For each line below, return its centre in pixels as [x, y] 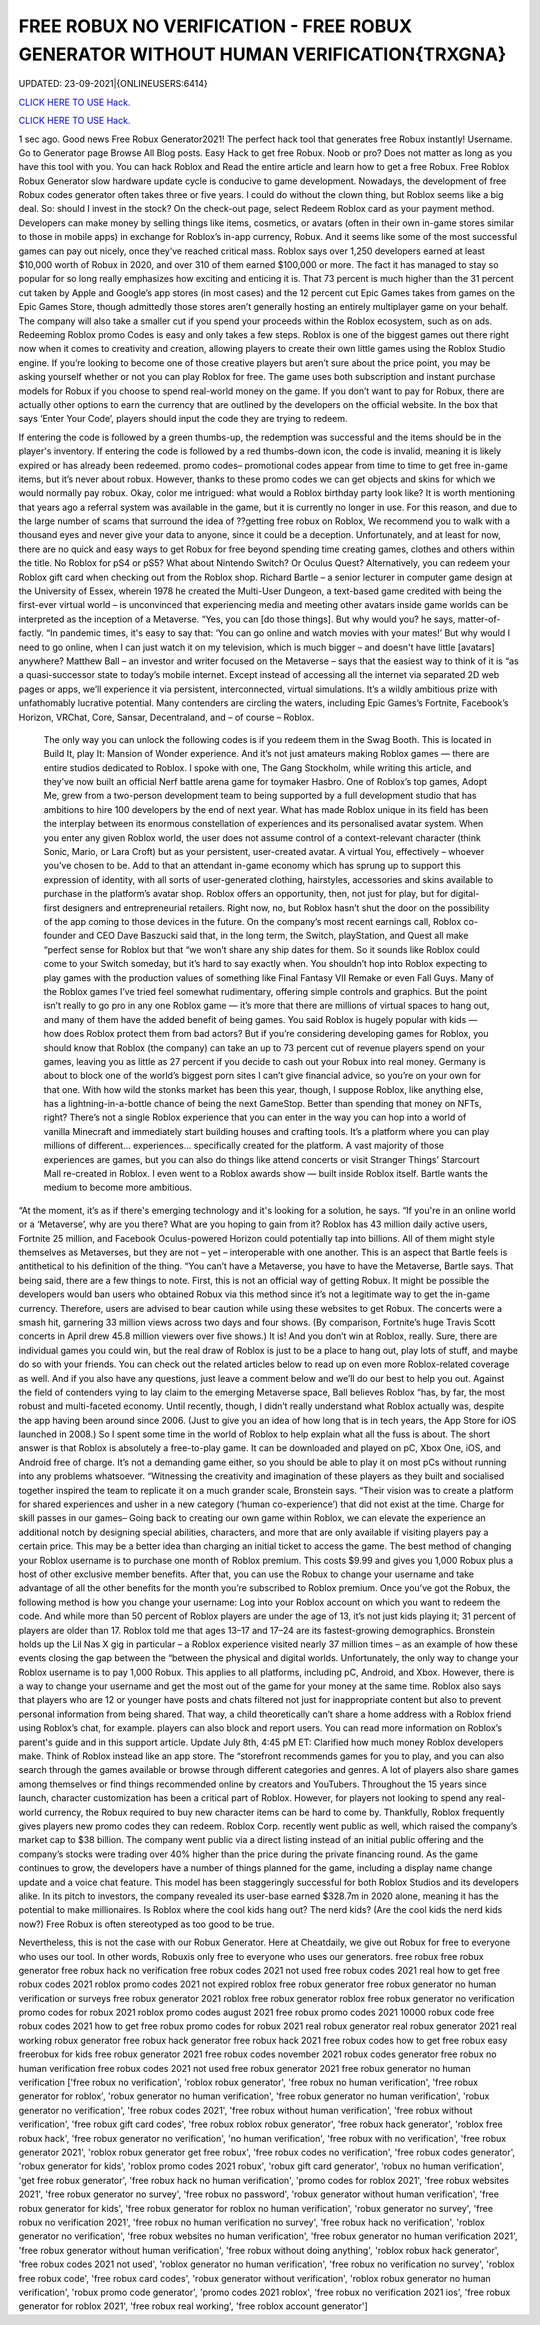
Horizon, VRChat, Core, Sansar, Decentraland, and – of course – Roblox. [166, 717]
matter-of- [479, 619]
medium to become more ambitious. [118, 1187]
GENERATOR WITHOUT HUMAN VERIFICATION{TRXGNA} [262, 54]
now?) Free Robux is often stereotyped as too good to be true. [146, 1924]
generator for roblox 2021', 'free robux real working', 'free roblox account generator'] [193, 2306]
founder [60, 936]
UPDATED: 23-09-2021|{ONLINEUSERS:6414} [113, 84]
